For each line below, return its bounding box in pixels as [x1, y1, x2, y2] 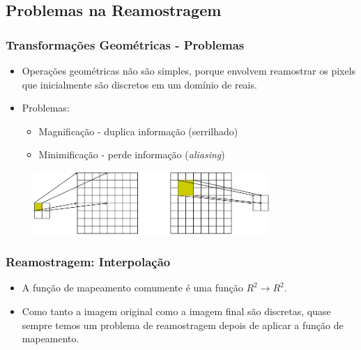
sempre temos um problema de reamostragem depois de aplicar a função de [22, 317, 344, 332]
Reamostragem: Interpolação [6, 253, 171, 271]
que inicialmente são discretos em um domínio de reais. [22, 77, 257, 91]
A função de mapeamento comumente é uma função [22, 280, 243, 295]
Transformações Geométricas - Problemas [6, 36, 245, 53]
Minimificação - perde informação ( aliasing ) [38, 147, 225, 162]
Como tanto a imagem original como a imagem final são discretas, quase [22, 303, 331, 318]
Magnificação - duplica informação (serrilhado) [38, 123, 238, 138]
